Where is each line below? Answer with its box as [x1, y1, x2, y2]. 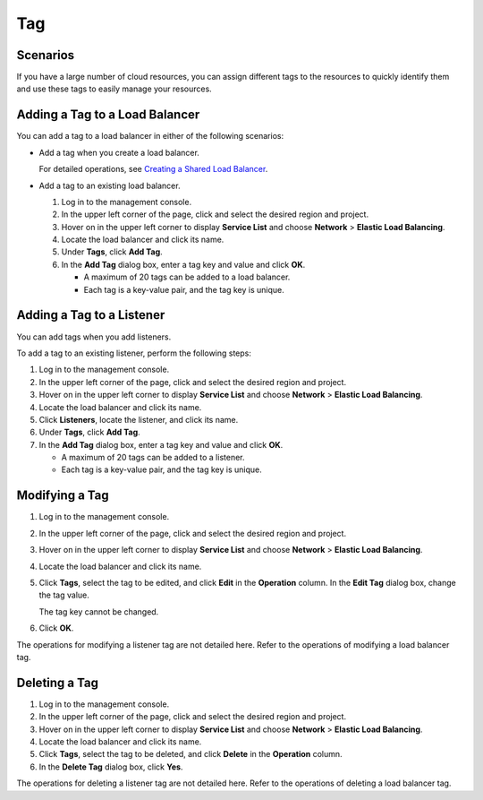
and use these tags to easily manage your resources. [16, 83, 212, 94]
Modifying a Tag [16, 488, 109, 503]
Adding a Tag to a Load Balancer [16, 108, 200, 123]
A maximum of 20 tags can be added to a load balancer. [83, 271, 291, 282]
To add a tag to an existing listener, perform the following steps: [16, 348, 252, 358]
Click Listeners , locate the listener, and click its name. [38, 414, 239, 425]
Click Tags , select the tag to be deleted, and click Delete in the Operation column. [38, 749, 343, 760]
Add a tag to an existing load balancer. [38, 180, 181, 191]
